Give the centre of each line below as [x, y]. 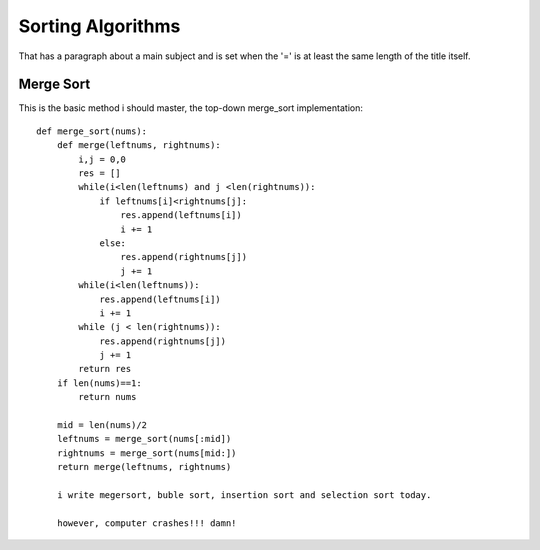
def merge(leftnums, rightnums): [139, 145]
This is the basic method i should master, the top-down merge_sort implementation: [191, 108]
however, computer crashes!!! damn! [146, 523]
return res [105, 369]
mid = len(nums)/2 [102, 425]
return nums [107, 397]
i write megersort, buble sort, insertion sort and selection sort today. [244, 495]
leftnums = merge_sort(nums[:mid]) [144, 439]
